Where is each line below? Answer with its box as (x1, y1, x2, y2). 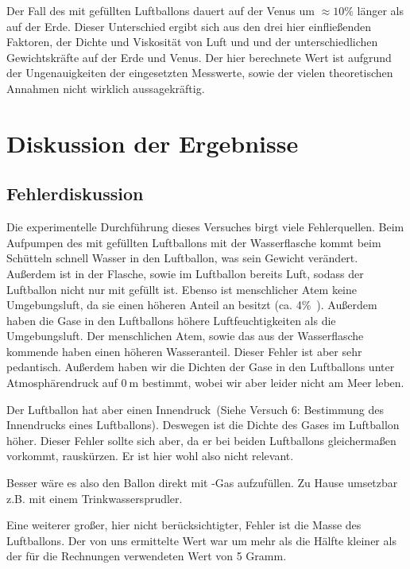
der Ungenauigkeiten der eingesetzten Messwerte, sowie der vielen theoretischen (6, 64, 393, 81)
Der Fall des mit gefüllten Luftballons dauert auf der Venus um (6, 2, 315, 18)
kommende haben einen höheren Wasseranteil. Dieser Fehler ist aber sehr (6, 343, 362, 359)
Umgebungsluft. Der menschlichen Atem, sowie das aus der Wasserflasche (6, 327, 364, 344)
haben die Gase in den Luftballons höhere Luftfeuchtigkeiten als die (6, 312, 336, 328)
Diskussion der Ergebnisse (6, 126, 299, 159)
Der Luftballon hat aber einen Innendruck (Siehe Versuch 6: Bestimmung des (6, 401, 385, 417)
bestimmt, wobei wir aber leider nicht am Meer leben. (141, 374, 404, 391)
